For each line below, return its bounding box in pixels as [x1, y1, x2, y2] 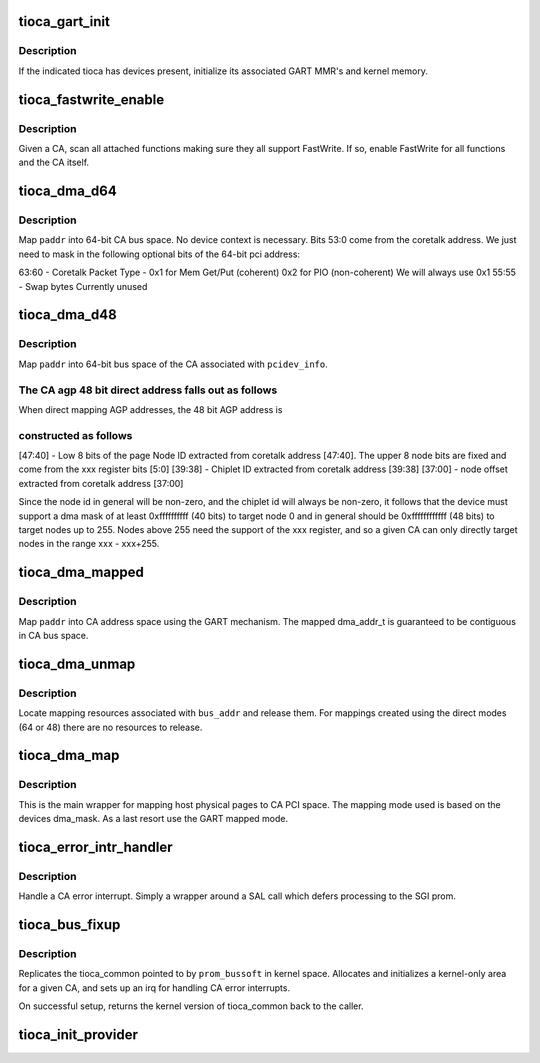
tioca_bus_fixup [18, 916, 121, 934]
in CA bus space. [18, 629, 89, 641]
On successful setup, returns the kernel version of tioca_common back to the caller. [18, 1000, 364, 1012]
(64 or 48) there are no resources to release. [18, 721, 203, 733]
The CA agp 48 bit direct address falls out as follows [18, 383, 278, 397]
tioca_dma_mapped [18, 564, 144, 581]
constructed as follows [18, 428, 133, 442]
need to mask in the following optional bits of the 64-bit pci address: [18, 248, 300, 260]
